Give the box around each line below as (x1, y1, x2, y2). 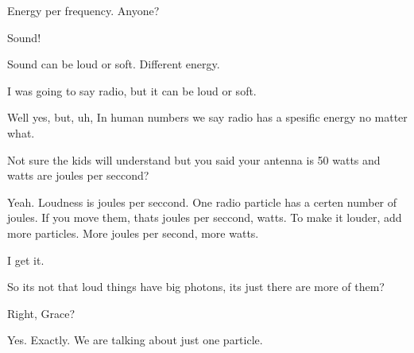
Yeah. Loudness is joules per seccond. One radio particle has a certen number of (7, 193, 397, 210)
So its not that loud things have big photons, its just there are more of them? (7, 278, 385, 295)
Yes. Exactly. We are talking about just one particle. (7, 332, 263, 348)
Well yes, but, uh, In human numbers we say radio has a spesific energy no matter (7, 109, 408, 126)
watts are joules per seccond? (7, 167, 149, 184)
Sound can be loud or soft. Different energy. (7, 56, 220, 72)
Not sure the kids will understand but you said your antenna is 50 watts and (7, 151, 381, 168)
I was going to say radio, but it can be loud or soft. (7, 82, 257, 99)
